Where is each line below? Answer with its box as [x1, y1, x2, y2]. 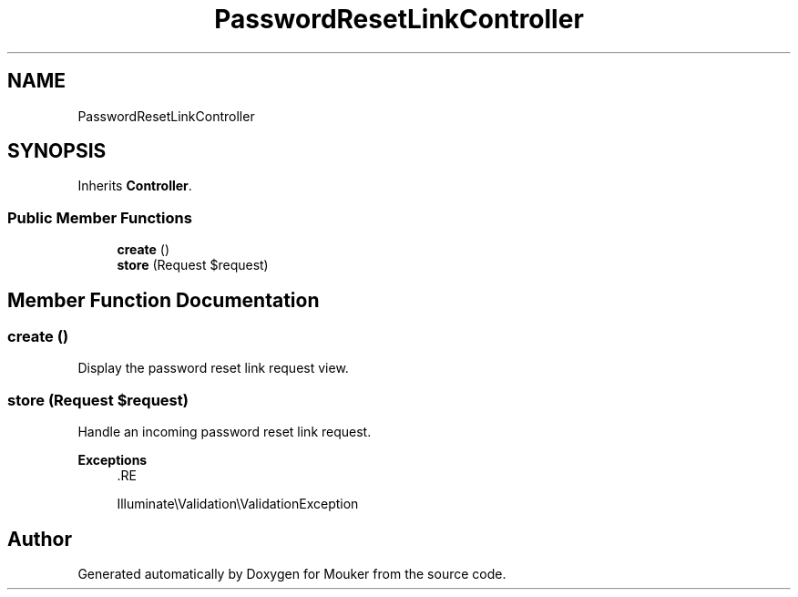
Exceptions [77, 452, 148, 468]
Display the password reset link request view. [77, 360, 349, 376]
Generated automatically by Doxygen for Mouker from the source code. [77, 566, 506, 582]
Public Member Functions [7, 208, 192, 227]
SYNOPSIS [7, 139, 107, 163]
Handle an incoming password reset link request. [77, 424, 372, 440]
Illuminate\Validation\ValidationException [117, 496, 359, 512]
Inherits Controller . [77, 178, 192, 194]
